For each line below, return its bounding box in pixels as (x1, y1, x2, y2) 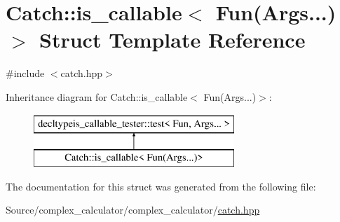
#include (6, 66, 45, 81)
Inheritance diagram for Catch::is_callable (6, 89, 188, 104)
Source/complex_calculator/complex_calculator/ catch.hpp (6, 202, 260, 217)
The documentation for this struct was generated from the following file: (6, 179, 316, 193)
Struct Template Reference (39, 25, 306, 54)
